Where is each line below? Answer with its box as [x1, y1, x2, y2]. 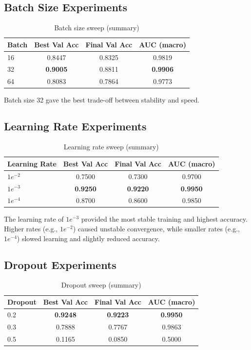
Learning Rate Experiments [4, 119, 147, 134]
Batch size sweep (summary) [54, 22, 139, 33]
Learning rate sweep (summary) [63, 142, 159, 152]
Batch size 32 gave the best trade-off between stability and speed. [4, 95, 200, 105]
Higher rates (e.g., [4, 224, 58, 234]
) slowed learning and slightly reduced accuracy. [17, 233, 160, 243]
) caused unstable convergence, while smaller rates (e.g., [73, 224, 240, 234]
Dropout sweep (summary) [61, 280, 141, 290]
